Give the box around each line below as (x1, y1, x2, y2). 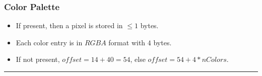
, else (130, 54, 146, 64)
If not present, (16, 54, 60, 64)
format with (108, 37, 146, 47)
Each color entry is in (16, 37, 83, 47)
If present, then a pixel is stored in (16, 20, 123, 31)
